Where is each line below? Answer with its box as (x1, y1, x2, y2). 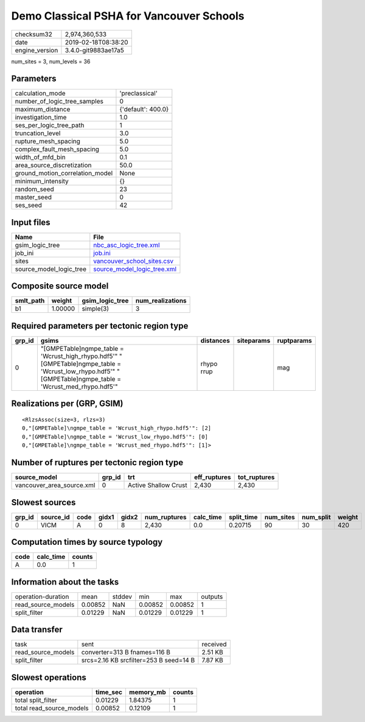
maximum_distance (15, 105, 71, 114)
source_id (40, 513, 70, 521)
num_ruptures (144, 513, 187, 521)
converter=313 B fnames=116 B (81, 648, 170, 657)
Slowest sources (11, 497, 76, 508)
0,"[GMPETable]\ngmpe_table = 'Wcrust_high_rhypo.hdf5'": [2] (22, 425, 212, 432)
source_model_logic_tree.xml (93, 265, 176, 273)
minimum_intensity (15, 177, 69, 186)
